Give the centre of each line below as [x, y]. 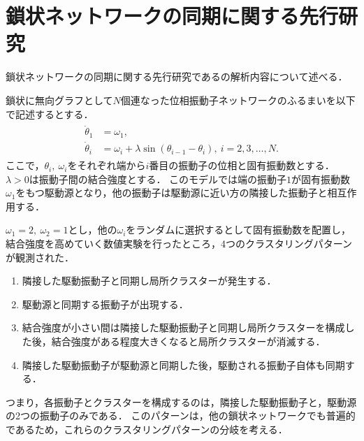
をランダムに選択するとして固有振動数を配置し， [238, 230]
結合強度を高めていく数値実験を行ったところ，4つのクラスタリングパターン [179, 244]
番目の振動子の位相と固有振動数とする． [242, 165]
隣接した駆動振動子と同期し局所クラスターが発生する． [149, 281]
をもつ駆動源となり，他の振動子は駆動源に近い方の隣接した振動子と [172, 193]
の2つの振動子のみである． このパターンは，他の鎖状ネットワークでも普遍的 [181, 415]
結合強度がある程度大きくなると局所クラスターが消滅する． [188, 341]
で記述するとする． [50, 114]
